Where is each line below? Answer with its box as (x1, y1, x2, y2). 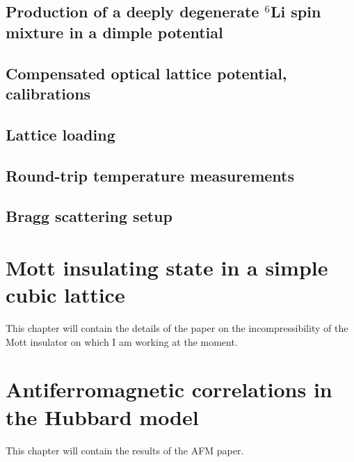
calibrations (6, 82, 91, 104)
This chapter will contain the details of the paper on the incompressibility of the (6, 321, 348, 335)
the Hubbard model (6, 402, 199, 431)
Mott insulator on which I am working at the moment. (6, 334, 238, 349)
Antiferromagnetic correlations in (6, 375, 332, 404)
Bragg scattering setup (6, 205, 172, 227)
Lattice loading (6, 123, 115, 145)
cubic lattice (6, 280, 125, 309)
